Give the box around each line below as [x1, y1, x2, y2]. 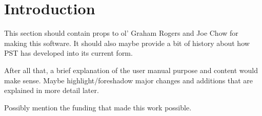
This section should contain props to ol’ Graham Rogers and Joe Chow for [4, 28, 238, 38]
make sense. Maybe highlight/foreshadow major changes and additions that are [4, 75, 253, 85]
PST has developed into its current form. [4, 48, 133, 58]
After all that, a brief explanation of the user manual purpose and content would [4, 64, 258, 75]
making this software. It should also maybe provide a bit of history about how [4, 37, 250, 48]
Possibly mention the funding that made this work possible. [4, 102, 192, 112]
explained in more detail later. [4, 85, 99, 96]
